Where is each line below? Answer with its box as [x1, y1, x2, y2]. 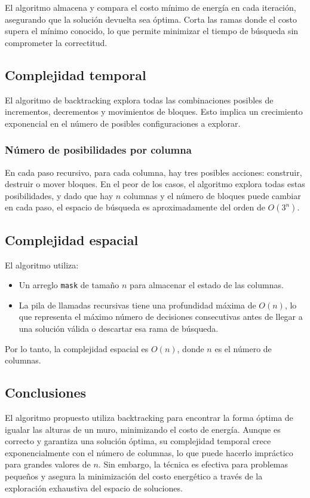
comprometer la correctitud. [5, 36, 108, 48]
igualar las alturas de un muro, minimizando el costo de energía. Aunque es [5, 423, 281, 435]
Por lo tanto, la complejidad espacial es [5, 342, 149, 355]
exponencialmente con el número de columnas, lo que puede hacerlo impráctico [5, 446, 293, 459]
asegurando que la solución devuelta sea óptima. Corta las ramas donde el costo [5, 13, 297, 25]
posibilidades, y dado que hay [5, 189, 113, 201]
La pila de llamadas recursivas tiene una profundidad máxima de [19, 298, 256, 311]
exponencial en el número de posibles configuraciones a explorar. [5, 117, 241, 129]
